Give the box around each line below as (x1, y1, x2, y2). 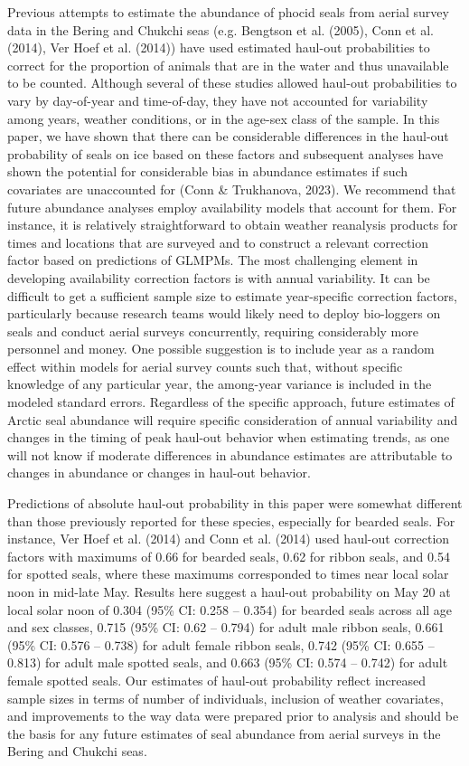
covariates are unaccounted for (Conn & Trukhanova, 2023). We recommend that (7, 179, 456, 198)
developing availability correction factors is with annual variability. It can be (7, 268, 430, 287)
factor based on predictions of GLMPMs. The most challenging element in (7, 251, 418, 270)
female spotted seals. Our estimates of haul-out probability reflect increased (7, 670, 426, 689)
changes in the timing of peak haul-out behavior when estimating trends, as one (7, 428, 450, 447)
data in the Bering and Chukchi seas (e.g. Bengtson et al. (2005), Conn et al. (7, 20, 434, 39)
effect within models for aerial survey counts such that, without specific (7, 356, 403, 375)
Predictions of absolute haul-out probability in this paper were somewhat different (7, 494, 463, 513)
